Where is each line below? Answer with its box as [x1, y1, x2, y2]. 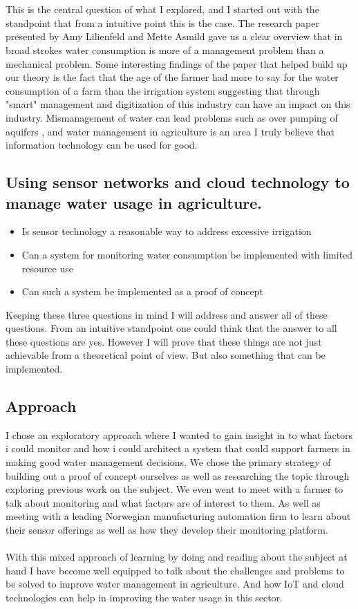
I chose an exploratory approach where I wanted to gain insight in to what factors [6, 427, 353, 442]
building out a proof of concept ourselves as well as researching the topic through [6, 468, 350, 482]
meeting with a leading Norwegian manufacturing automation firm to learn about [6, 509, 351, 523]
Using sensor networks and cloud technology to [6, 171, 350, 193]
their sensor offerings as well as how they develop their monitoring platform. [6, 523, 328, 537]
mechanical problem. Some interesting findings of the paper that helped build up [6, 56, 348, 71]
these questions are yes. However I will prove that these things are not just [6, 334, 322, 348]
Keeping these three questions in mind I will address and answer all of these [6, 307, 328, 321]
